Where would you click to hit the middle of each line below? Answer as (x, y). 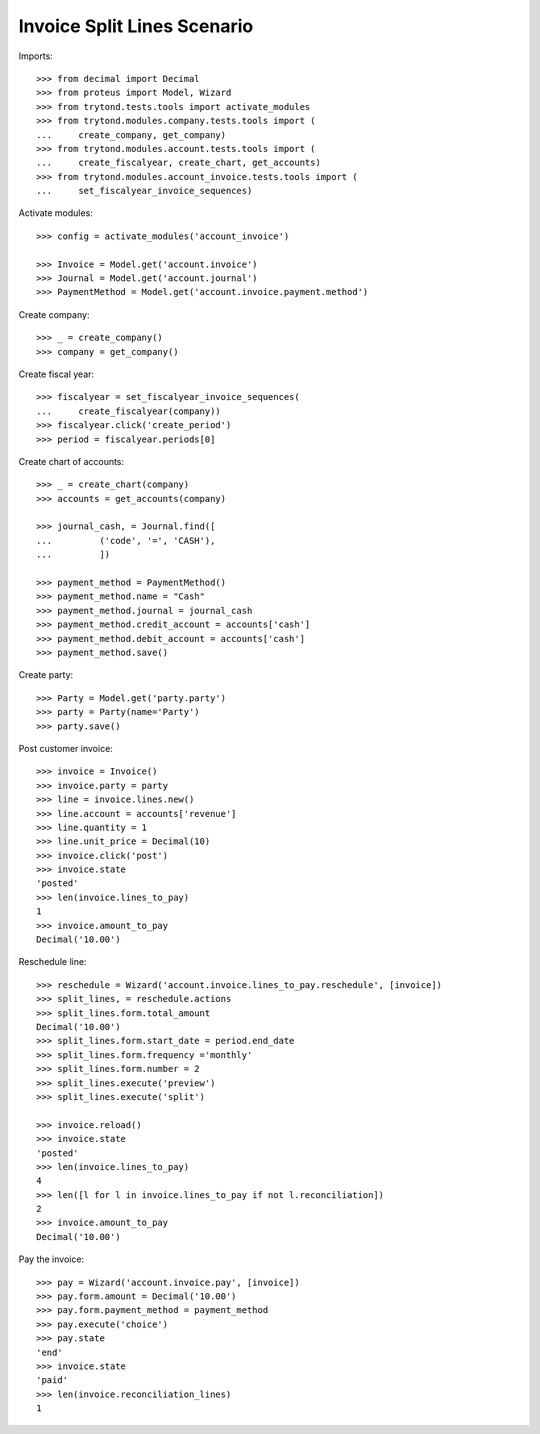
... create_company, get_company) (131, 134)
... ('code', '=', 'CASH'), (126, 540)
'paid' (52, 1380)
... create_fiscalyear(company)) (129, 411)
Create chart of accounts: (71, 461)
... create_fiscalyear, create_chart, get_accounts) (179, 163)
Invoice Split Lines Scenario (136, 26)
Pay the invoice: (51, 1259)
